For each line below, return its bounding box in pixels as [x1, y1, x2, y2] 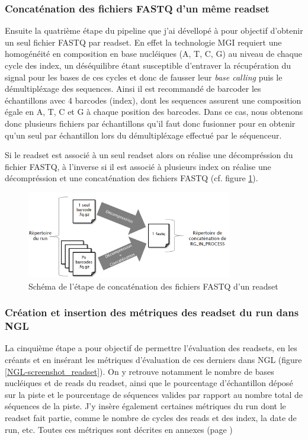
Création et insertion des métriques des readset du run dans [5, 305, 299, 320]
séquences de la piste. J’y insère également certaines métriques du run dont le [5, 400, 286, 412]
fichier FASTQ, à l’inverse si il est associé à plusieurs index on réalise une [5, 160, 271, 172]
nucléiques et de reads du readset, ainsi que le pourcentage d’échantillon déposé [5, 377, 293, 389]
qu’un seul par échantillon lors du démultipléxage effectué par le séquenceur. [5, 129, 282, 141]
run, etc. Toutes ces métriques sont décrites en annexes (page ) [5, 423, 233, 435]
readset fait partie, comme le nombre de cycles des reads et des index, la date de [5, 412, 297, 424]
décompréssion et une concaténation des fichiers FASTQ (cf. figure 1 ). [5, 172, 258, 184]
